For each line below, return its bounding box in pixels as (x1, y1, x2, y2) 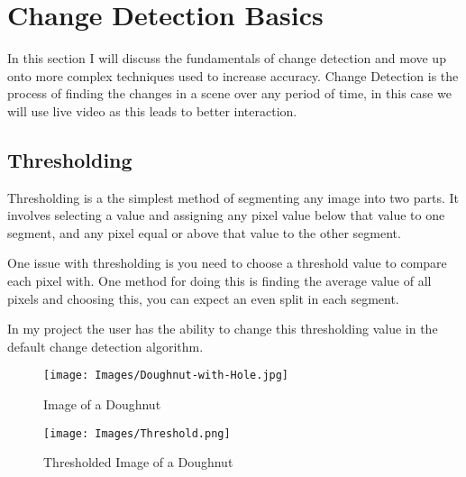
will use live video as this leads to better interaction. (7, 101, 297, 120)
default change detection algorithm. (7, 336, 204, 355)
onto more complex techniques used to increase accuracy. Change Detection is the (7, 66, 459, 85)
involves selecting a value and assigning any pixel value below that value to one (7, 206, 445, 225)
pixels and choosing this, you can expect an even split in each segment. (7, 289, 399, 307)
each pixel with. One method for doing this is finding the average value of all (7, 271, 432, 290)
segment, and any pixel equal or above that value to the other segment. (7, 223, 401, 242)
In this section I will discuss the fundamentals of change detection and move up (7, 49, 446, 68)
